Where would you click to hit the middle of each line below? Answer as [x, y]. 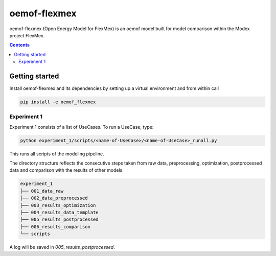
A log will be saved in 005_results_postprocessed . [62, 247]
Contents [20, 45]
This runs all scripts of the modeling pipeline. [57, 154]
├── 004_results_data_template [60, 213]
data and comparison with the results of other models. [66, 170]
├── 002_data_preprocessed [54, 198]
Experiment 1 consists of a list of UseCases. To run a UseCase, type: [82, 127]
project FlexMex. [27, 35]
